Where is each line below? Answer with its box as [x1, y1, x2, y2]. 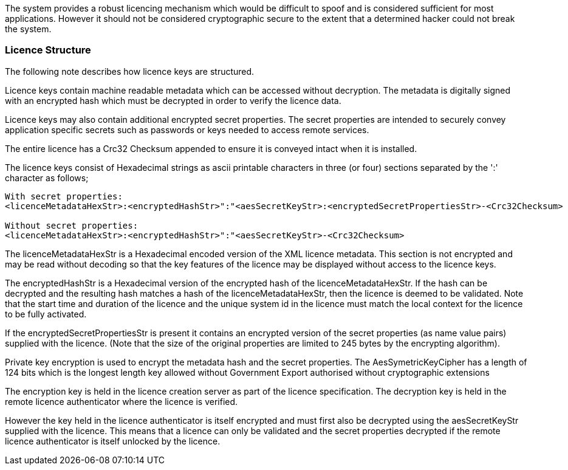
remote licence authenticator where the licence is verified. [5, 396, 238, 407]
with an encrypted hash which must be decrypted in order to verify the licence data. [5, 95, 341, 106]
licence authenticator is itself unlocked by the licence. [5, 435, 221, 446]
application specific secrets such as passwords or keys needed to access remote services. [5, 124, 369, 135]
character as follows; [5, 172, 89, 183]
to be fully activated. [5, 308, 87, 319]
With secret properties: [5, 191, 123, 201]
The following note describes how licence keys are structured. [5, 66, 255, 77]
